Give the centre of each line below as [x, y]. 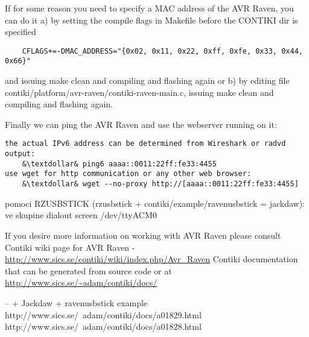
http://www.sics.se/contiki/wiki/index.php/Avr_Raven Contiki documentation [151, 259]
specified [21, 32]
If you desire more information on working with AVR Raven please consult [143, 235]
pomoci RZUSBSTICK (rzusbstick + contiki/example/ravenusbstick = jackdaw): [155, 203]
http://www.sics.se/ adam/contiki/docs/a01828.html [103, 326]
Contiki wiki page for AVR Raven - [70, 247]
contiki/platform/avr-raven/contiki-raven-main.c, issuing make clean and [139, 92]
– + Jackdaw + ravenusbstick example [76, 302]
